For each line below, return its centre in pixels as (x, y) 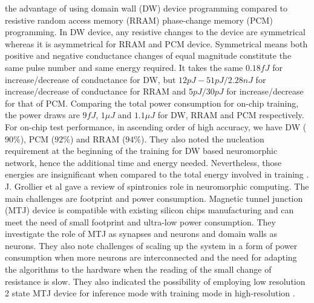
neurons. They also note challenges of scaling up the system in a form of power (151, 245)
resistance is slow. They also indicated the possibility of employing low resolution (155, 281)
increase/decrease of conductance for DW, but (90, 79)
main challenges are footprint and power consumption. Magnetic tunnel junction (154, 198)
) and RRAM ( (98, 138)
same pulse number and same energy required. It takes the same (124, 67)
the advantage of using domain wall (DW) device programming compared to (146, 8)
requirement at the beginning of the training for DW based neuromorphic (141, 151)
